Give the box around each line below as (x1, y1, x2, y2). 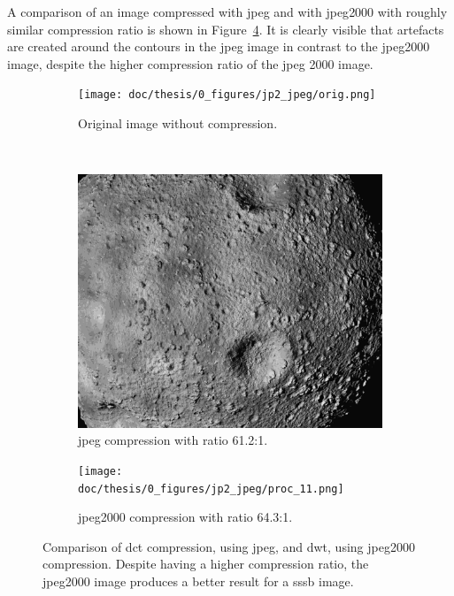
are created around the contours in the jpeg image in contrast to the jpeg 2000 (7, 37, 430, 56)
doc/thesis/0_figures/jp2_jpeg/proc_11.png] (78, 482, 344, 495)
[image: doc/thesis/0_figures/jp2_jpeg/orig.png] (78, 88, 376, 102)
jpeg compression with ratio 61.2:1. (78, 431, 268, 449)
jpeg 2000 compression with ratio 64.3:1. (78, 508, 293, 526)
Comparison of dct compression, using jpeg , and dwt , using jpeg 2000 (42, 537, 415, 555)
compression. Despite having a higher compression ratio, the (42, 554, 369, 573)
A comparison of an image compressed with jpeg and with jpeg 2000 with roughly (7, 3, 448, 20)
